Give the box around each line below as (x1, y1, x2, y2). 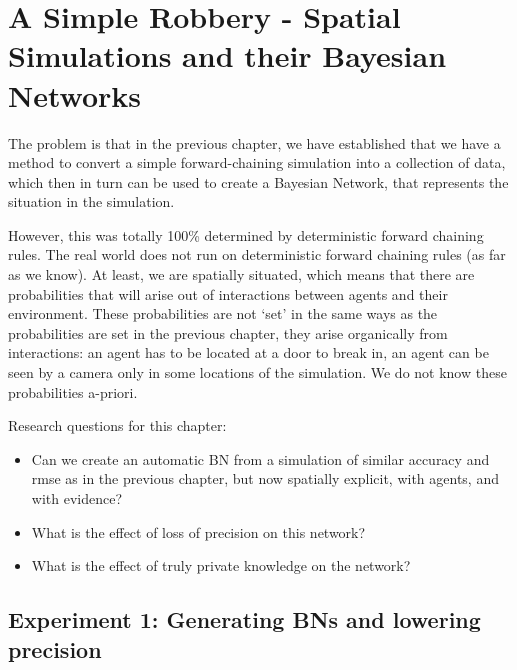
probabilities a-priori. (8, 381, 138, 402)
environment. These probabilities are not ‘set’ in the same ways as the (8, 303, 438, 324)
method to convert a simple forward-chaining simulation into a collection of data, (8, 152, 506, 173)
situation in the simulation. (8, 191, 175, 212)
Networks (8, 74, 142, 115)
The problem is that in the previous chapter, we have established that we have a (8, 132, 501, 153)
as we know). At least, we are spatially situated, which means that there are (8, 264, 475, 285)
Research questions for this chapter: (8, 415, 227, 436)
